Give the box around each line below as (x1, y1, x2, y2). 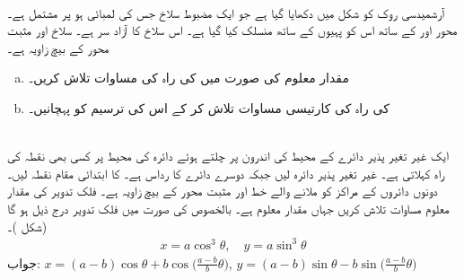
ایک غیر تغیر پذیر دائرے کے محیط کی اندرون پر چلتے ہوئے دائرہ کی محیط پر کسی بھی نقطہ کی (7, 146, 450, 165)
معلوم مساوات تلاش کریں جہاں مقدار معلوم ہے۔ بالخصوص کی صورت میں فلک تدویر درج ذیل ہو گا (7, 198, 450, 217)
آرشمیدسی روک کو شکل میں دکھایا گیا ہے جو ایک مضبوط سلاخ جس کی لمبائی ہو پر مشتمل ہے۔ (7, 3, 445, 22)
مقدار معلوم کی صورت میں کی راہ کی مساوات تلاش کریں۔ (28, 68, 349, 87)
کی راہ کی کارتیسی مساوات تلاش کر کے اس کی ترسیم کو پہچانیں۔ (28, 98, 390, 117)
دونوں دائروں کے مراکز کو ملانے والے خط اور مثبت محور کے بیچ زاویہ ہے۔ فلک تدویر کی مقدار (7, 181, 438, 200)
